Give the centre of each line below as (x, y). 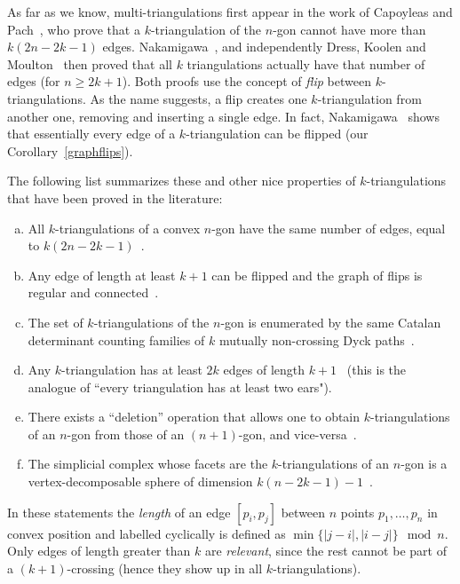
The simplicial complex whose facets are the (148, 464)
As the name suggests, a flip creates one (198, 98)
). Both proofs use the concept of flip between (246, 81)
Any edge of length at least (102, 275)
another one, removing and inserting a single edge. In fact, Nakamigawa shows (223, 116)
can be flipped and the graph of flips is (317, 275)
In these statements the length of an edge (119, 512)
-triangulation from (369, 98)
